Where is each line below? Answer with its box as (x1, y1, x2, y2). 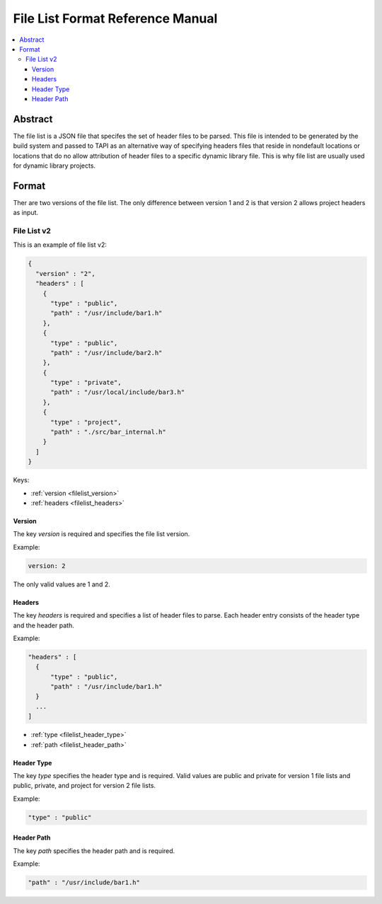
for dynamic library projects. (13, 161, 95, 170)
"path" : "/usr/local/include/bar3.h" (50, 388, 185, 396)
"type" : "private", (50, 378, 122, 387)
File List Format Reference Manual (13, 11, 218, 26)
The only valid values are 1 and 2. (13, 580, 110, 589)
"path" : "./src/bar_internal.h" (50, 428, 166, 436)
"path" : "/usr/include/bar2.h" (50, 349, 163, 357)
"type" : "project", (50, 418, 122, 426)
